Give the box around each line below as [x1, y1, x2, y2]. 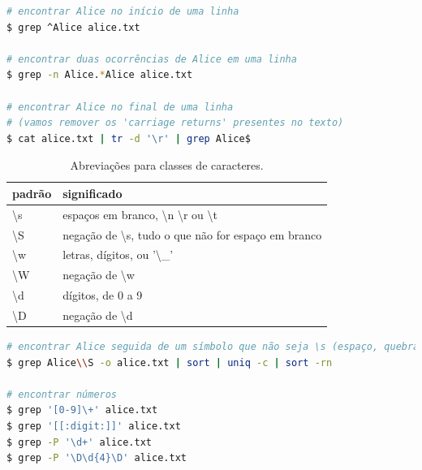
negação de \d [62, 307, 133, 323]
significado [62, 184, 123, 201]
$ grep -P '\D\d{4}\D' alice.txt [6, 452, 187, 464]
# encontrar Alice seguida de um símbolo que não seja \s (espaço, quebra [6, 341, 420, 353]
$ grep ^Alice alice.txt [6, 21, 140, 33]
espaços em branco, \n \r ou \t [62, 205, 217, 222]
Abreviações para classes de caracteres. [70, 157, 264, 174]
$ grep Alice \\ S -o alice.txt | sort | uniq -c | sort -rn [6, 356, 333, 369]
